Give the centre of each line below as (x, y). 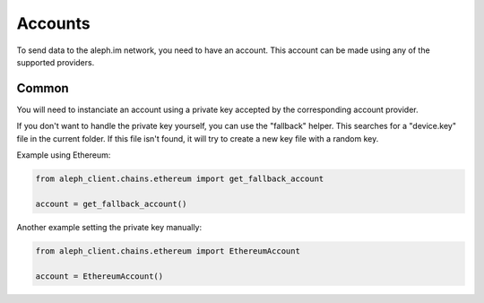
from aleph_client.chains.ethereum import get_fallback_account (180, 179)
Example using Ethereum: (64, 155)
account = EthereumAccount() (99, 276)
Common (43, 88)
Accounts (53, 23)
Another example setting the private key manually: (109, 227)
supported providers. (56, 62)
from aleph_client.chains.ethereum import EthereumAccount (168, 251)
